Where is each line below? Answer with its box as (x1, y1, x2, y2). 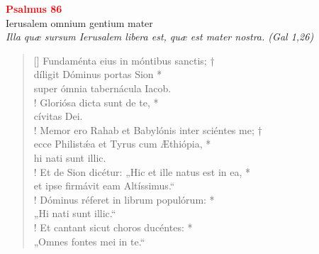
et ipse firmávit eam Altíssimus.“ (33, 178, 175, 193)
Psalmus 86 (6, 1, 62, 16)
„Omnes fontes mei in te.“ (33, 233, 145, 248)
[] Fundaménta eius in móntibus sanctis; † (33, 53, 215, 67)
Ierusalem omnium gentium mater (6, 15, 153, 30)
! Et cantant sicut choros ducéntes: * (33, 219, 193, 234)
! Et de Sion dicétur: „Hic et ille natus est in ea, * (33, 164, 251, 179)
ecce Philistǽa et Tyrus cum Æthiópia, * (33, 136, 211, 151)
